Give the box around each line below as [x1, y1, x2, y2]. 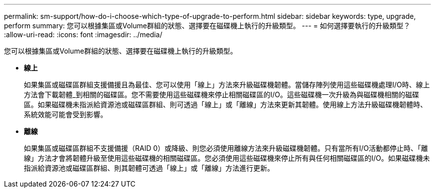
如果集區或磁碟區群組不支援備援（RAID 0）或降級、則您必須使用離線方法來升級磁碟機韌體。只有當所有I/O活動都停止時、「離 [24, 144, 428, 152]
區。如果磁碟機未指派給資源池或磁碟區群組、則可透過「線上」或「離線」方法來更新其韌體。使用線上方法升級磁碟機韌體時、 [24, 100, 427, 109]
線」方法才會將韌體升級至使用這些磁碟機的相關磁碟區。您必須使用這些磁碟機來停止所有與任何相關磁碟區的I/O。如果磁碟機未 [24, 154, 430, 162]
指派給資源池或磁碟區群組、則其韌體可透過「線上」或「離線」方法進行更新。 [24, 164, 274, 172]
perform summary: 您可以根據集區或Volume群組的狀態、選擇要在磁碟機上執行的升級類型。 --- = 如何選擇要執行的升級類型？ [4, 21, 411, 30]
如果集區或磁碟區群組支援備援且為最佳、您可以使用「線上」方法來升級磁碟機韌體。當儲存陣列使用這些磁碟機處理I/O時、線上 [24, 80, 430, 89]
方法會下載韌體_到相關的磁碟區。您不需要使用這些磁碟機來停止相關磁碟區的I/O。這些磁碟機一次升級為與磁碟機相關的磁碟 [24, 90, 419, 99]
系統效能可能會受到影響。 [24, 110, 107, 119]
